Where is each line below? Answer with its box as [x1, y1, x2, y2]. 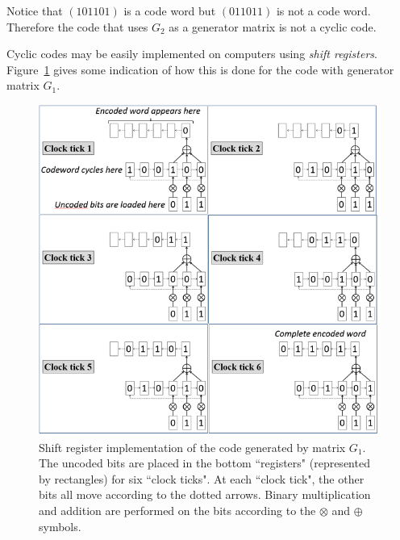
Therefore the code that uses [6, 18, 148, 35]
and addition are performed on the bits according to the [39, 502, 316, 519]
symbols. [39, 517, 81, 534]
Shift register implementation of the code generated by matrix [39, 438, 346, 455]
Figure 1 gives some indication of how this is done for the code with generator [6, 61, 394, 77]
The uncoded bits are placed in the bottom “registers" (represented [39, 454, 370, 471]
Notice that [6, 2, 63, 19]
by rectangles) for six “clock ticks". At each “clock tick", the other [39, 470, 365, 487]
